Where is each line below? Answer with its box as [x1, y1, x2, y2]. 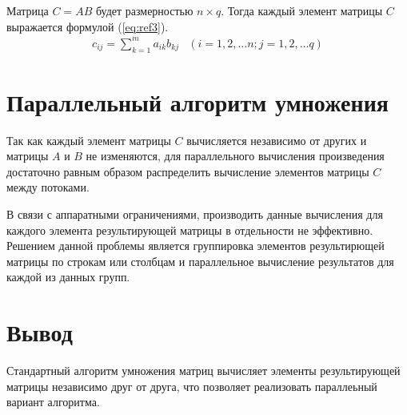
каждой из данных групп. [6, 268, 130, 285]
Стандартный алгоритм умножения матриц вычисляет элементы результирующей [6, 362, 401, 379]
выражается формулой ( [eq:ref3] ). [6, 18, 169, 34]
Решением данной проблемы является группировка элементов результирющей [6, 237, 385, 254]
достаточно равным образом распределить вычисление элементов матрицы [6, 163, 369, 179]
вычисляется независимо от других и [186, 131, 367, 148]
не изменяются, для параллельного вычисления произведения [86, 147, 385, 164]
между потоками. [6, 179, 90, 195]
